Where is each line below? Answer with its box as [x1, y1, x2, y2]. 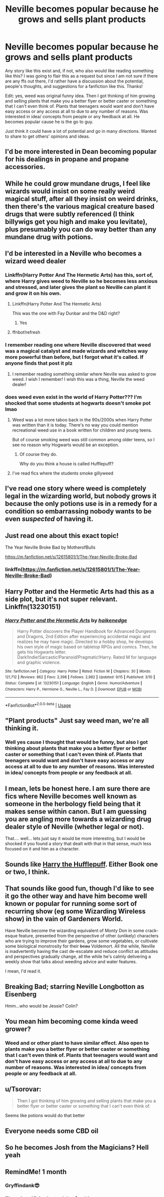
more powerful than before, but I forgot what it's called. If [5, 354, 144, 361]
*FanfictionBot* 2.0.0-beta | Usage [5, 702, 71, 708]
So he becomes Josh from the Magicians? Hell [5, 1143, 149, 1152]
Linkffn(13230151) [5, 602, 61, 611]
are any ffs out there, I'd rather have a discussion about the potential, [5, 78, 144, 84]
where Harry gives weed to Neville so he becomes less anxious [5, 278, 158, 285]
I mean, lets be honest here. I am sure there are [5, 784, 150, 793]
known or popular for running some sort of [5, 900, 137, 908]
